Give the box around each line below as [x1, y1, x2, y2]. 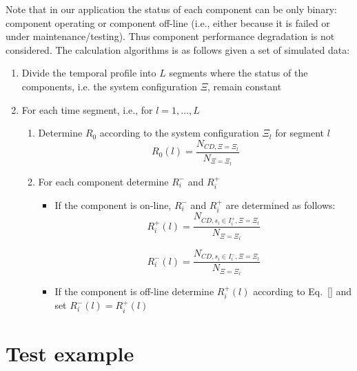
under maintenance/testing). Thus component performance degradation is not [6, 29, 335, 43]
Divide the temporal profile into [21, 66, 156, 80]
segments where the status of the [169, 66, 308, 80]
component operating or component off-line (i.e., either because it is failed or [6, 15, 330, 30]
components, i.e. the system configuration [21, 79, 198, 93]
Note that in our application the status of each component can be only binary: [6, 2, 337, 16]
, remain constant [207, 79, 282, 93]
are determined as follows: [225, 197, 336, 212]
